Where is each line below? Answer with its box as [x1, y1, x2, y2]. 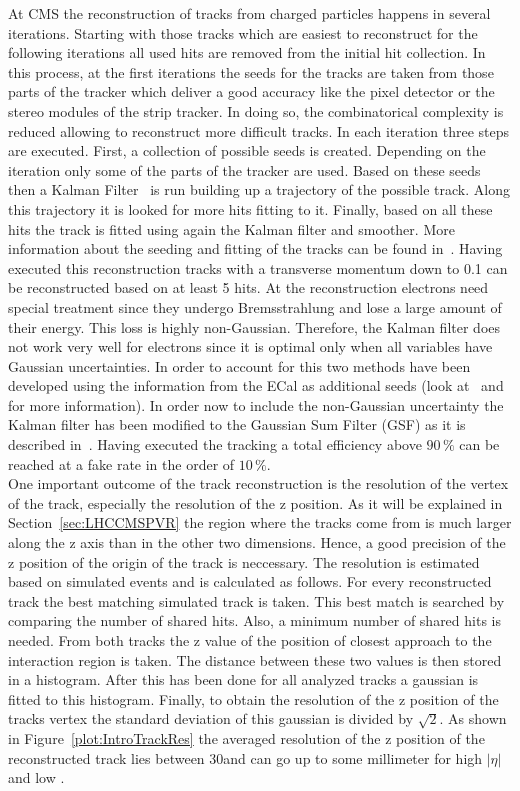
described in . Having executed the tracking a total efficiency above [8, 434, 422, 455]
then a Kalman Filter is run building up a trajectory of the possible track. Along [8, 179, 510, 200]
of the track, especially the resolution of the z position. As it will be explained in [8, 492, 503, 513]
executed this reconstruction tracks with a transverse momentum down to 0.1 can [8, 257, 508, 278]
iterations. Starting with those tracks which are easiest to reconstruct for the [8, 22, 478, 43]
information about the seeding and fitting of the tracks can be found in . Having [8, 238, 503, 259]
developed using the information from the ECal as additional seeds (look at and [8, 375, 504, 396]
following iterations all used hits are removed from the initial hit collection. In [8, 42, 486, 63]
